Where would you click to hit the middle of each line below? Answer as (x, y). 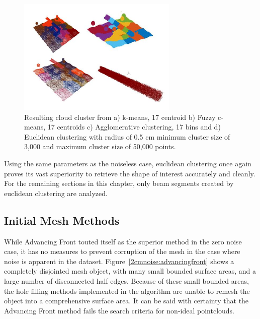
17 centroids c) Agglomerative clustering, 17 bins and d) (134, 127)
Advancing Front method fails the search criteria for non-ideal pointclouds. (119, 310)
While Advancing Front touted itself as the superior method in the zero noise (123, 241)
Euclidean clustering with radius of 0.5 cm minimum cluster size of (127, 136)
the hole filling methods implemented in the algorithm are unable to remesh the (127, 291)
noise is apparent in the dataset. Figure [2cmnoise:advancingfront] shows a (119, 261)
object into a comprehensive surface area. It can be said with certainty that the (126, 301)
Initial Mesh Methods (62, 220)
